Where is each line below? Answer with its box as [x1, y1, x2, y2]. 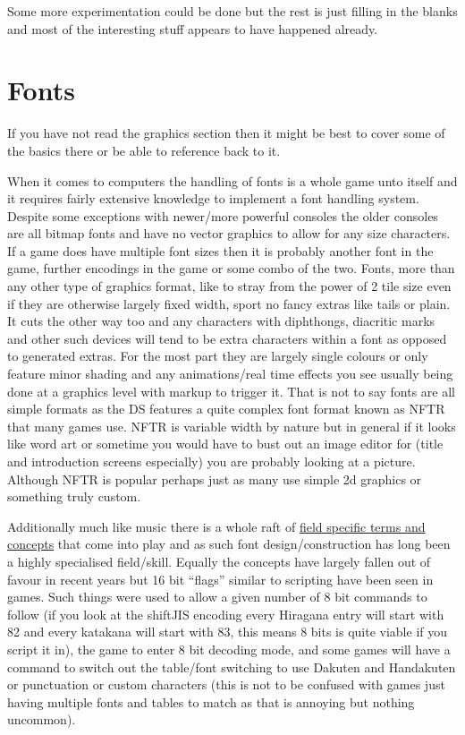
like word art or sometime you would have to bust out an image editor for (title [7, 434, 444, 453]
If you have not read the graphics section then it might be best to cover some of [7, 124, 445, 142]
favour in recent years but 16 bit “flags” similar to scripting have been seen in [7, 569, 434, 588]
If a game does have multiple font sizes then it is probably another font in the [7, 241, 434, 260]
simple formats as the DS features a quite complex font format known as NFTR [7, 399, 445, 418]
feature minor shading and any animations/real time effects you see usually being [7, 364, 453, 383]
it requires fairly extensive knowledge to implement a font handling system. [7, 189, 419, 208]
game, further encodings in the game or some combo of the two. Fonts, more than [7, 259, 455, 278]
